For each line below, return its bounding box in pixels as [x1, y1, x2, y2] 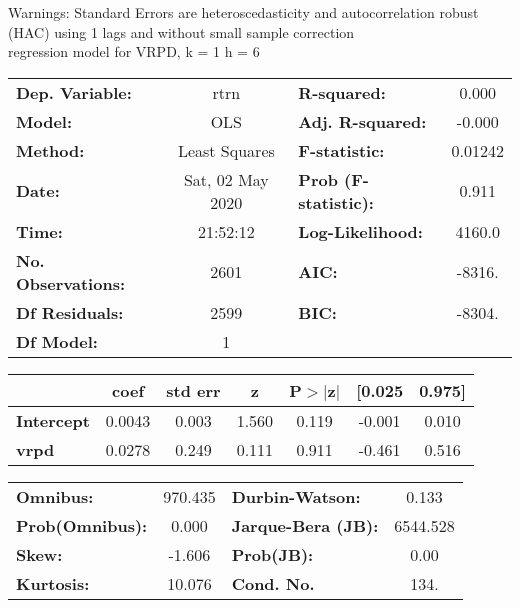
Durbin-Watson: [231, 484, 361, 508]
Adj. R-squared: [298, 109, 427, 133]
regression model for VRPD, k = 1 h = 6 [8, 41, 260, 62]
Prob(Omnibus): [16, 513, 148, 537]
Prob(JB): [231, 542, 314, 566]
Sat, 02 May [183, 167, 269, 191]
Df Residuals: [16, 300, 124, 324]
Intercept [16, 408, 90, 432]
